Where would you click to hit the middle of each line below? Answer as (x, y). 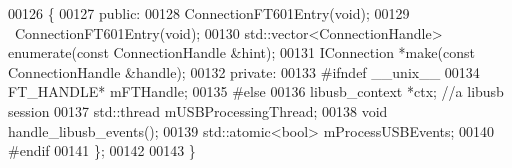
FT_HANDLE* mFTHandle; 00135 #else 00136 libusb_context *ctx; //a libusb (256, 91)
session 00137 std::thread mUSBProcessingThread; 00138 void (198, 110)
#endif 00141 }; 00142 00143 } (102, 150)
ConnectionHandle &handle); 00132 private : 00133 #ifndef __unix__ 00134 (244, 71)
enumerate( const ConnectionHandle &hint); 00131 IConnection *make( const (241, 52)
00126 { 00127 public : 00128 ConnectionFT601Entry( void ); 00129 (209, 13)
